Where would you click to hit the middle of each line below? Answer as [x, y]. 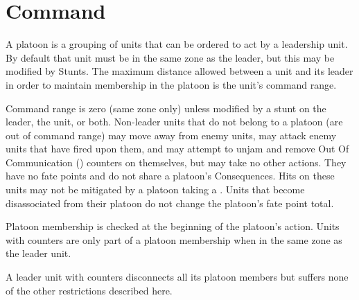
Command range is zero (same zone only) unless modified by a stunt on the [166, 108]
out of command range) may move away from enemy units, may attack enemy [171, 135]
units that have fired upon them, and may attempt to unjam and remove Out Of [177, 149]
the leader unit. [38, 253]
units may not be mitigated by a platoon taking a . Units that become [155, 189]
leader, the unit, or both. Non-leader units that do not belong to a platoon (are [174, 122]
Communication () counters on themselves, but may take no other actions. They [176, 162]
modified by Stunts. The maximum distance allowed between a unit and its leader [179, 71]
